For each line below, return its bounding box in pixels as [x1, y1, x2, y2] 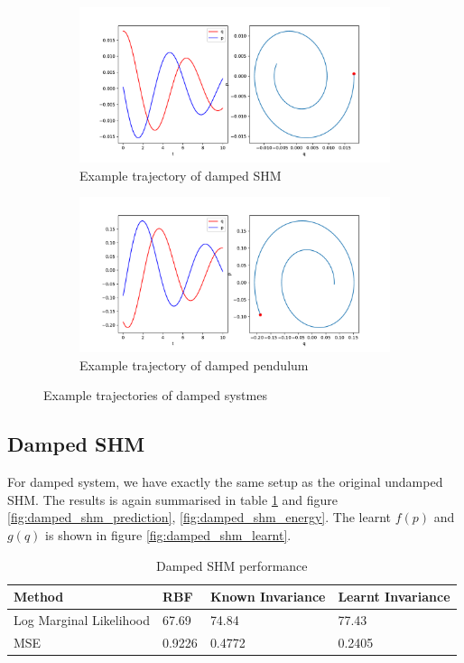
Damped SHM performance [156, 556, 308, 574]
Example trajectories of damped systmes [43, 386, 267, 405]
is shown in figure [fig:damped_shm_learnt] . [45, 525, 292, 544]
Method [14, 587, 64, 606]
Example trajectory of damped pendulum [79, 355, 309, 374]
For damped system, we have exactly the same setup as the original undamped [7, 472, 443, 491]
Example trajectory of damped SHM [79, 165, 282, 184]
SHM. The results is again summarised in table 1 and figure [7, 490, 339, 509]
